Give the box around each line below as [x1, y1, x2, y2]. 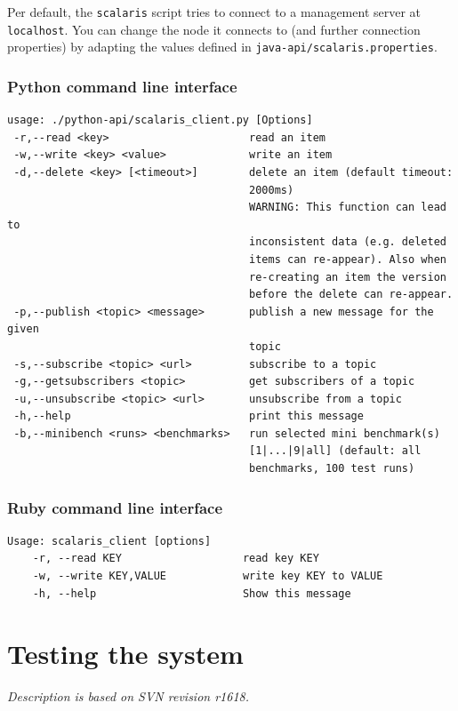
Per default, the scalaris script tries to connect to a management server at [7, 3, 422, 20]
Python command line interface [7, 75, 237, 97]
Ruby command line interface [7, 496, 223, 518]
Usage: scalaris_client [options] [7, 534, 212, 547]
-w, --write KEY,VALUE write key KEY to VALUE [32, 570, 383, 583]
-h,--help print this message [13, 410, 364, 423]
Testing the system [7, 635, 244, 672]
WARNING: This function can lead [249, 201, 446, 214]
